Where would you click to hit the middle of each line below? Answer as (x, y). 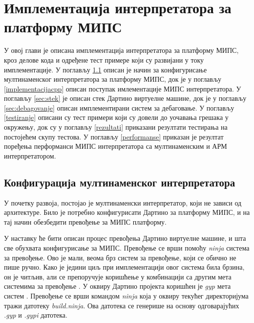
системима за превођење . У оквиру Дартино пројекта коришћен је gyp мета (117, 286)
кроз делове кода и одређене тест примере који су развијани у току (104, 59)
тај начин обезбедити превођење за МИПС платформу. (85, 221)
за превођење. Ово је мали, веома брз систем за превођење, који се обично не (120, 257)
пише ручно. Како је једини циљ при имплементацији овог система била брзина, (124, 267)
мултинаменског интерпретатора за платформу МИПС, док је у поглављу (113, 79)
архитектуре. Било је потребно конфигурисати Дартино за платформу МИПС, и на (127, 212)
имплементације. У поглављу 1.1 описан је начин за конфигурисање (106, 69)
